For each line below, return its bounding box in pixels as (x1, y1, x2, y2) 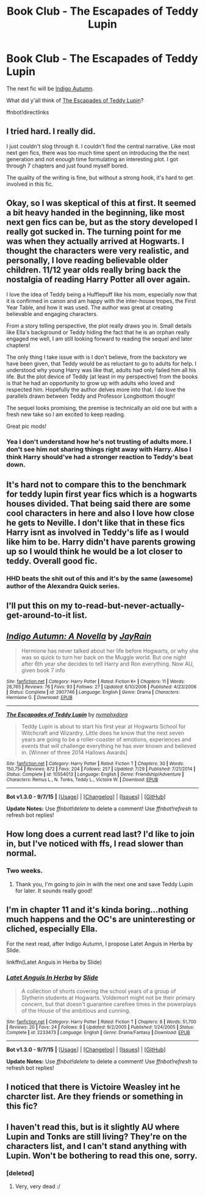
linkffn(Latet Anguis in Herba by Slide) (6, 958, 103, 966)
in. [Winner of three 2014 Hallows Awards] (21, 749, 128, 756)
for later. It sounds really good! (15, 887, 93, 894)
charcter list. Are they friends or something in (6, 1091, 184, 1102)
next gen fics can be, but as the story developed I (6, 217, 198, 227)
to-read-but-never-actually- (74, 601, 185, 611)
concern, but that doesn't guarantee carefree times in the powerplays (21, 1000, 196, 1008)
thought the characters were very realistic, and (6, 246, 189, 256)
